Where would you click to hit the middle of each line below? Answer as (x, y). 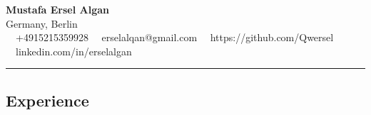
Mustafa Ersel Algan (58, 9)
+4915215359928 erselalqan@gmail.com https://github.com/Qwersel (174, 37)
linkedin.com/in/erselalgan (73, 51)
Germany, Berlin (42, 23)
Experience (47, 100)
